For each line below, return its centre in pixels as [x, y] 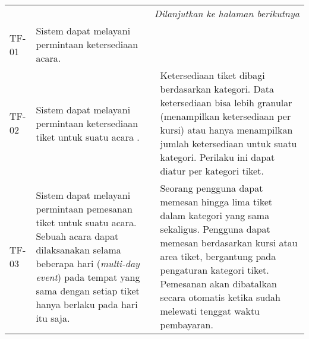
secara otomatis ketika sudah [220, 297]
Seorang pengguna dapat [212, 188]
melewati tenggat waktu [210, 311]
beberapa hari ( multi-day [88, 263]
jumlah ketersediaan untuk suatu [228, 143]
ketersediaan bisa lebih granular [226, 102]
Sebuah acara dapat [77, 236]
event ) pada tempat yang [88, 277]
